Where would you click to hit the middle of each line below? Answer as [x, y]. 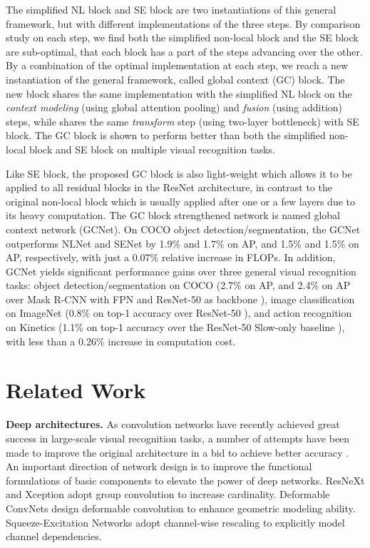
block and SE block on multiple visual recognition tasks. [152, 149]
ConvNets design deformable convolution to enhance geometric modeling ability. [181, 508]
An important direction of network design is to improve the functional [159, 466]
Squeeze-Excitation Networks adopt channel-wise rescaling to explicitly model [175, 522]
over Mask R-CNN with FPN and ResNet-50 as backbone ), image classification [180, 299]
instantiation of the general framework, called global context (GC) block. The [175, 79]
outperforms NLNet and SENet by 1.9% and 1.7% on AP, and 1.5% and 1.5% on [183, 243]
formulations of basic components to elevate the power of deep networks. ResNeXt [185, 480]
